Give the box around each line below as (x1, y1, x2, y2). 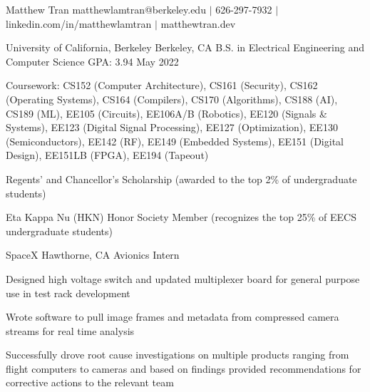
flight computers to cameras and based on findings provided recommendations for (6, 361, 361, 376)
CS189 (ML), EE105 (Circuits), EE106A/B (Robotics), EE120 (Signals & (6, 105, 327, 120)
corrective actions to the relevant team (6, 375, 174, 390)
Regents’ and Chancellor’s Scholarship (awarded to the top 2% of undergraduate (6, 171, 357, 186)
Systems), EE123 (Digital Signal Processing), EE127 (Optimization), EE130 (6, 120, 338, 135)
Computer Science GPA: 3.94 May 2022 (6, 53, 179, 68)
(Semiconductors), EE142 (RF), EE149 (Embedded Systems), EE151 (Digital (6, 133, 344, 148)
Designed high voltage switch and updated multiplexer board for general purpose (6, 271, 360, 286)
